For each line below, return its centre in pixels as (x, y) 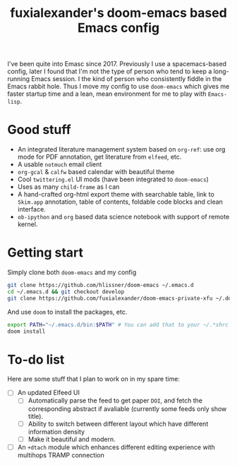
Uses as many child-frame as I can (68, 187)
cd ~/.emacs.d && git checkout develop (66, 292)
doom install (26, 331)
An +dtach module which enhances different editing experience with (116, 447)
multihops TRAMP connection (61, 455)
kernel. (28, 224)
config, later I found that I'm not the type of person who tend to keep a (110, 71)
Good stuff (39, 130)
